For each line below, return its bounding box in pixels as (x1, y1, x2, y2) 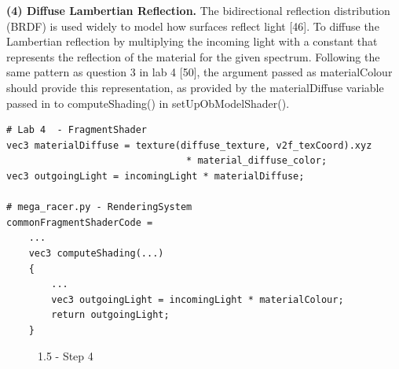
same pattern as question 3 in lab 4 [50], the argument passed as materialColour (6, 64, 393, 80)
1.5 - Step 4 (38, 348, 93, 364)
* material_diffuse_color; (186, 155, 328, 167)
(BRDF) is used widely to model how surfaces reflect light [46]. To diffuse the (6, 17, 379, 34)
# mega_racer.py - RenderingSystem (6, 201, 192, 213)
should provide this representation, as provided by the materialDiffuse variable (6, 79, 384, 95)
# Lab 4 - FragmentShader (6, 124, 147, 136)
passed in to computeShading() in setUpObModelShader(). (6, 94, 290, 111)
